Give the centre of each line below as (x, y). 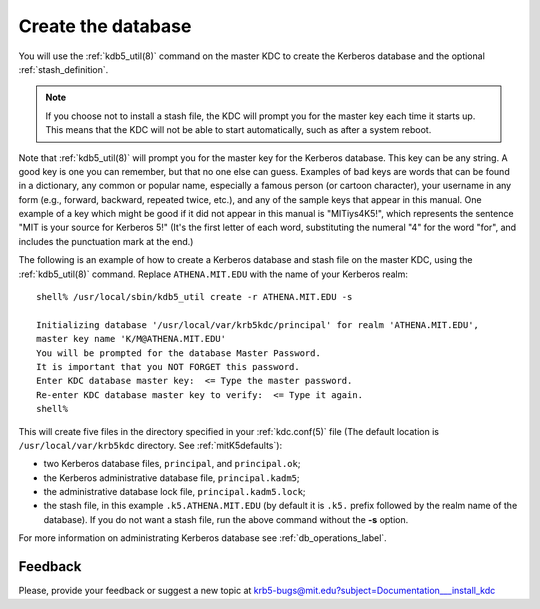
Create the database (105, 26)
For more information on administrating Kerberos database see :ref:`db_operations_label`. (202, 538)
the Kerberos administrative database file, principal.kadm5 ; (171, 477)
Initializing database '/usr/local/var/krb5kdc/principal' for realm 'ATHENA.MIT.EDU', (258, 324)
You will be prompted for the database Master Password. (179, 353)
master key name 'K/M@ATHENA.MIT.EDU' (131, 339)
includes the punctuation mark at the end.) (106, 241)
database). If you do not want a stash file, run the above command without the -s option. (226, 519)
